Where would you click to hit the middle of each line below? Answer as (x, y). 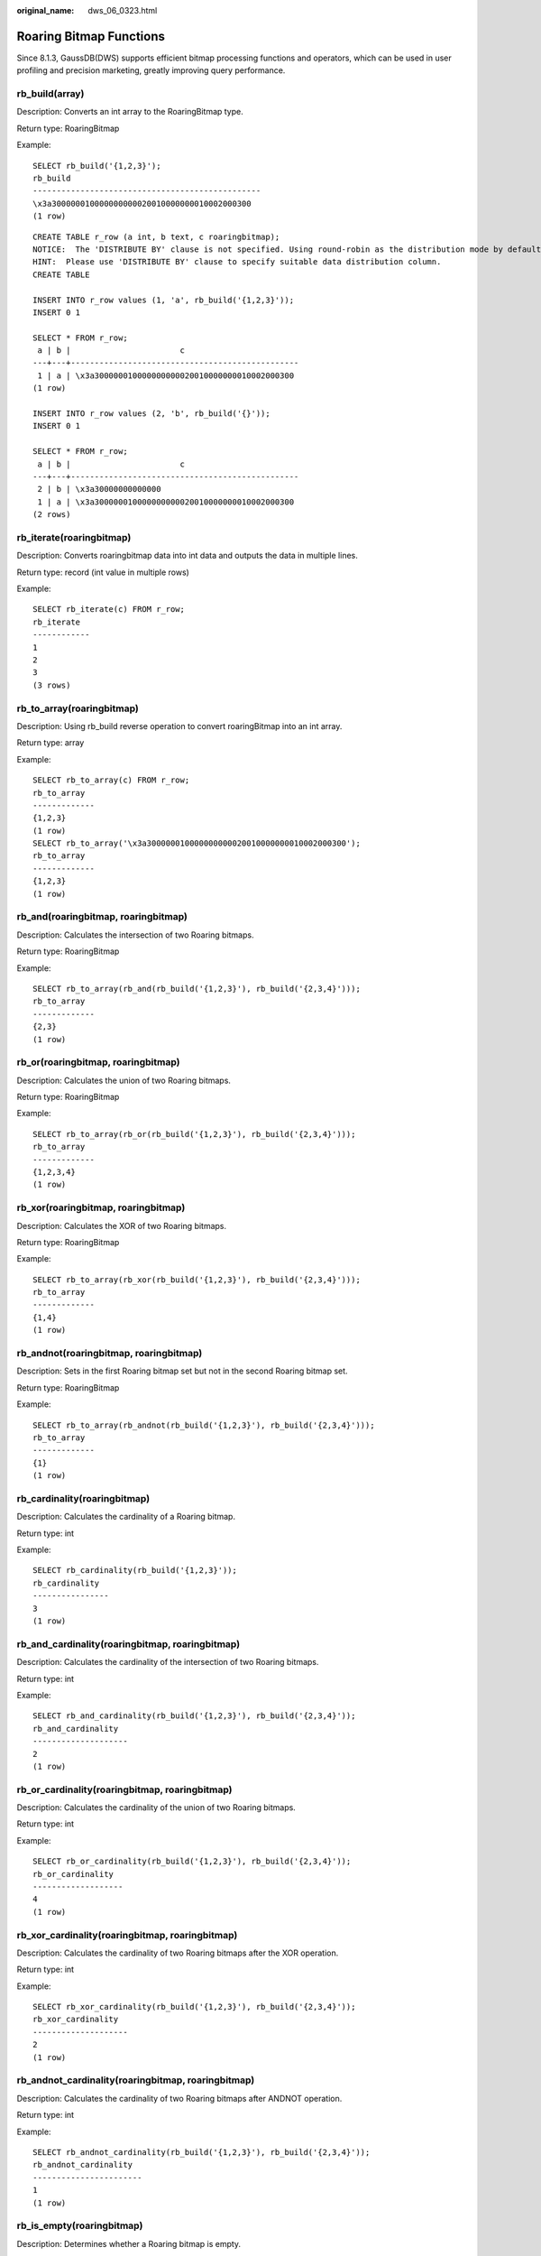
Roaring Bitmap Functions (91, 36)
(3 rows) (52, 685)
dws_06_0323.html (123, 10)
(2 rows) (52, 515)
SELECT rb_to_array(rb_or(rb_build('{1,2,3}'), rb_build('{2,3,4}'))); (194, 1134)
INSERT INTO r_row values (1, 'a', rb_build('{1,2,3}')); (164, 300)
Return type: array (50, 743)
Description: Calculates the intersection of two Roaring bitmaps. (135, 935)
